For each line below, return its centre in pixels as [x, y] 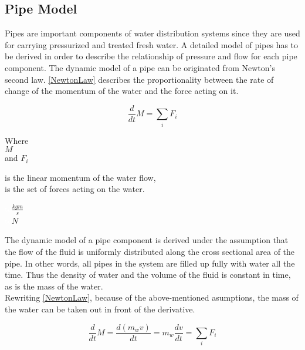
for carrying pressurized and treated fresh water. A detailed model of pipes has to [152, 44]
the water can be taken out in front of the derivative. [100, 309]
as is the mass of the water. [54, 286]
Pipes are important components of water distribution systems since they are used [152, 33]
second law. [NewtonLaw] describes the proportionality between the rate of [139, 79]
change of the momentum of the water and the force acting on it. [122, 91]
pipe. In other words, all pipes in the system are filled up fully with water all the [150, 263]
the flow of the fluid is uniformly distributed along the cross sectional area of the [150, 251]
